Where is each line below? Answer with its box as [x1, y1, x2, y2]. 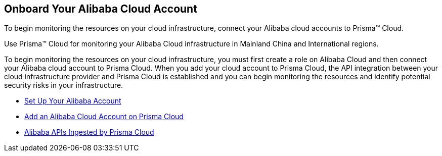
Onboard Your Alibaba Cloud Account [4, 3, 197, 15]
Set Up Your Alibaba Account [24, 96, 121, 106]
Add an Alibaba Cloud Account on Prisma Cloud [24, 112, 184, 121]
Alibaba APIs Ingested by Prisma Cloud [24, 128, 154, 137]
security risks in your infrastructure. [4, 81, 123, 90]
